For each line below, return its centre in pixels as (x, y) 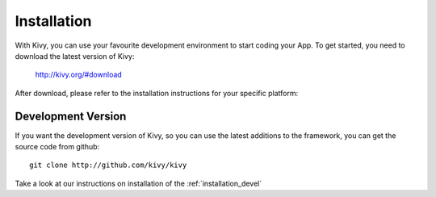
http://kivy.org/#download (79, 75)
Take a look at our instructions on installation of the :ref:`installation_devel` (138, 183)
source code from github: (57, 147)
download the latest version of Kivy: (75, 56)
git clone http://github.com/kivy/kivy (108, 165)
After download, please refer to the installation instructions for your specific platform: (157, 93)
